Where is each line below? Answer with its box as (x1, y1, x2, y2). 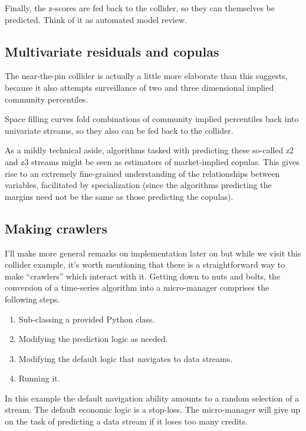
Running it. (18, 372, 60, 384)
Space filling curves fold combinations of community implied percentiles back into (5, 113, 299, 125)
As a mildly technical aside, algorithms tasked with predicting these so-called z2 (5, 144, 294, 156)
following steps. (5, 292, 60, 305)
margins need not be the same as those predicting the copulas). (5, 190, 233, 202)
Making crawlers (5, 219, 108, 237)
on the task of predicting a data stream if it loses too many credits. (5, 415, 248, 427)
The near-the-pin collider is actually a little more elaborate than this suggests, (5, 70, 288, 82)
